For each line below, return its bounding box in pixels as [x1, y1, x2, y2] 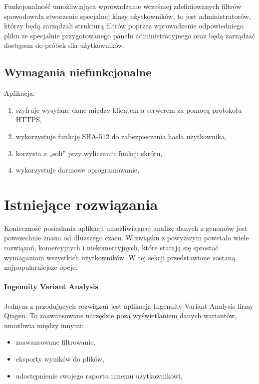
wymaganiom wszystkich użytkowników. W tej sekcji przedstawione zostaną [4, 252, 236, 262]
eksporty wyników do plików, [15, 354, 104, 364]
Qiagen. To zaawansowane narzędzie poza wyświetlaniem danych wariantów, [4, 310, 237, 321]
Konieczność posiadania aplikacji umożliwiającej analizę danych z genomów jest [4, 222, 248, 233]
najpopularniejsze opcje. [4, 262, 78, 272]
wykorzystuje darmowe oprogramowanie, [15, 165, 139, 175]
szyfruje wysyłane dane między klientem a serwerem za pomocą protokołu [15, 104, 242, 115]
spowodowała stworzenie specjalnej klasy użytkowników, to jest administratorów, [4, 10, 251, 21]
